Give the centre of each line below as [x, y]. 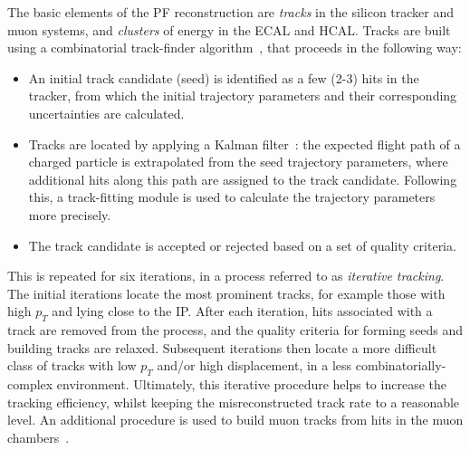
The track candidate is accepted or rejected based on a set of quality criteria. [242, 245]
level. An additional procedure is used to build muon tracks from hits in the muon [235, 420]
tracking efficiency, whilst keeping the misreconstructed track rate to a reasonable [234, 402]
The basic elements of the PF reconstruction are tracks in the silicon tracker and [231, 12]
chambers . [38, 437]
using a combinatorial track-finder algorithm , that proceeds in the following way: [235, 48]
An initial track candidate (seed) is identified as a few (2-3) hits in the [224, 77]
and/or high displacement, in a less [254, 365]
